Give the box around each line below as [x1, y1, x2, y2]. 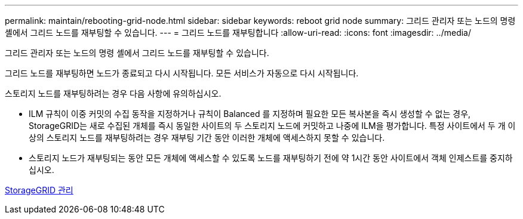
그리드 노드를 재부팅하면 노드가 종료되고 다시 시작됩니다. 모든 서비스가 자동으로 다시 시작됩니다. [5, 68, 359, 78]
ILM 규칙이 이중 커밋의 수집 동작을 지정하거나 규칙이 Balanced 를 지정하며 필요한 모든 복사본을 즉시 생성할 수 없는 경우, [29, 109, 471, 119]
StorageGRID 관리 [5, 185, 73, 195]
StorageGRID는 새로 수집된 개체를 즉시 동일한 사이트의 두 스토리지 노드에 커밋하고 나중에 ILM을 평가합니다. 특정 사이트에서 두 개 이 [29, 121, 516, 131]
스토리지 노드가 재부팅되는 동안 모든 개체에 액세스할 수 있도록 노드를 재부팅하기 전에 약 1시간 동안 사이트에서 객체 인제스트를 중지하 [29, 153, 513, 163]
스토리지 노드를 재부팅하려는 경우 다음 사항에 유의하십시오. [5, 88, 221, 98]
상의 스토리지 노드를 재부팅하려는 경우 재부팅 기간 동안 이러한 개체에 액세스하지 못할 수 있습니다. [29, 132, 385, 143]
